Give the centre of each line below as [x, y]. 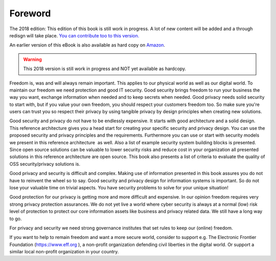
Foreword [30, 13]
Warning [32, 59]
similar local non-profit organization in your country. [64, 252]
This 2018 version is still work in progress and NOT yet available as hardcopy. [105, 69]
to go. [16, 219]
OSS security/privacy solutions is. [45, 164]
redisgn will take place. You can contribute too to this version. [74, 35]
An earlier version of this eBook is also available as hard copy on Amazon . [87, 45]
